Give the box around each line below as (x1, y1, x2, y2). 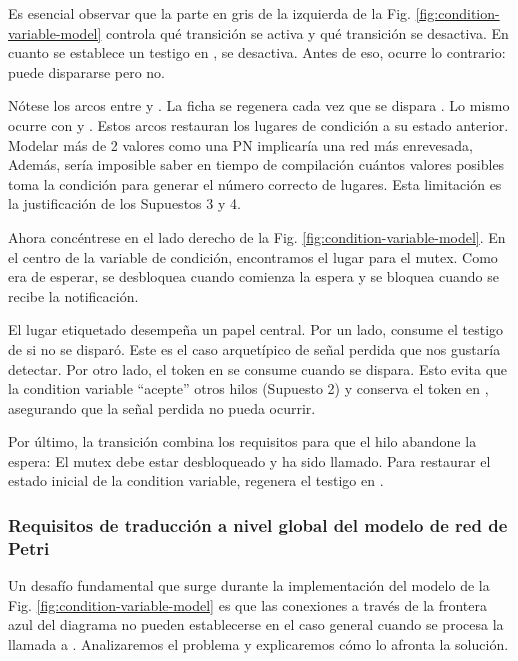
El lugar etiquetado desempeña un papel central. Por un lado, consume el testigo (8, 319, 504, 340)
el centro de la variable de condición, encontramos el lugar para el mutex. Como (8, 246, 498, 267)
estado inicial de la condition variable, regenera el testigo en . (8, 470, 384, 491)
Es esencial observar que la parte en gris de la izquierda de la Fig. (8, 3, 411, 23)
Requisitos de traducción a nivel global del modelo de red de (8, 512, 508, 537)
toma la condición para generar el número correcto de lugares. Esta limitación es (8, 173, 502, 194)
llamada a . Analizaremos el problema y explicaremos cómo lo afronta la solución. (8, 633, 509, 654)
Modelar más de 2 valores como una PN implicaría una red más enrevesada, (8, 134, 474, 155)
